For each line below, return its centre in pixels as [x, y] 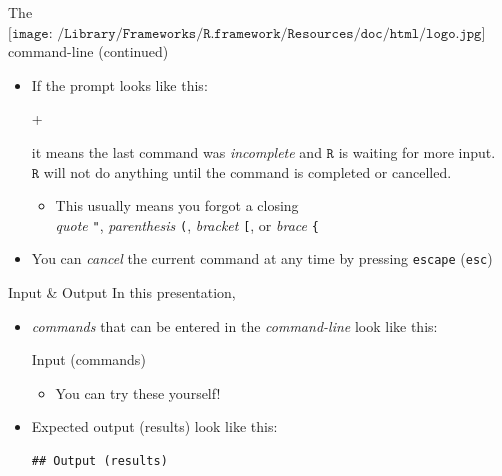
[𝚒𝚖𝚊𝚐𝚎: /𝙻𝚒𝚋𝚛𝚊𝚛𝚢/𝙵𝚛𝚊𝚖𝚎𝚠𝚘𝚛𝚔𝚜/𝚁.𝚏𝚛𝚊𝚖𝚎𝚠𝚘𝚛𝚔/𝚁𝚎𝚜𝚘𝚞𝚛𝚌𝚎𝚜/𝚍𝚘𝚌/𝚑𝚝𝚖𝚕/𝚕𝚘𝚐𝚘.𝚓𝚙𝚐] [247, 33]
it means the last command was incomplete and [176, 151]
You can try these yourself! [138, 392]
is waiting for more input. [417, 151]
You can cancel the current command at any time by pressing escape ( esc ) [262, 258]
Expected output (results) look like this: [154, 426]
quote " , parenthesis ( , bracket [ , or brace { [187, 224]
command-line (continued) [88, 51]
